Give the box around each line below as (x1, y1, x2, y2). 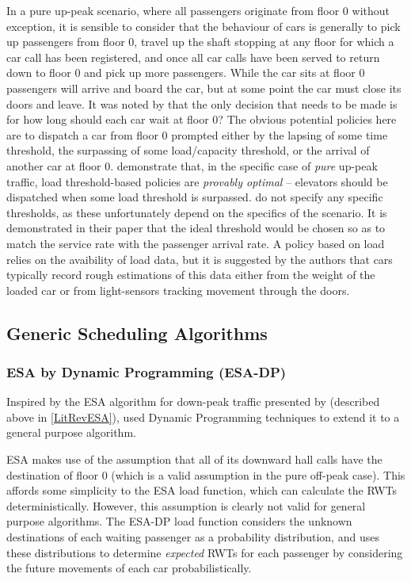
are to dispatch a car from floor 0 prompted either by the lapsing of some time (6, 126, 388, 143)
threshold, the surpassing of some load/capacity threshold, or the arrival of (6, 142, 370, 159)
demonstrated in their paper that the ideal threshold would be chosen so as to (6, 220, 386, 236)
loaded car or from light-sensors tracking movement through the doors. (6, 281, 350, 298)
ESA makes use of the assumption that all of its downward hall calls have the (6, 451, 382, 468)
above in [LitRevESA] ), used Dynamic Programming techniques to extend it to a (6, 408, 400, 425)
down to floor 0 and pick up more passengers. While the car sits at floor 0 (6, 64, 365, 81)
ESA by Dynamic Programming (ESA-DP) (6, 361, 287, 381)
